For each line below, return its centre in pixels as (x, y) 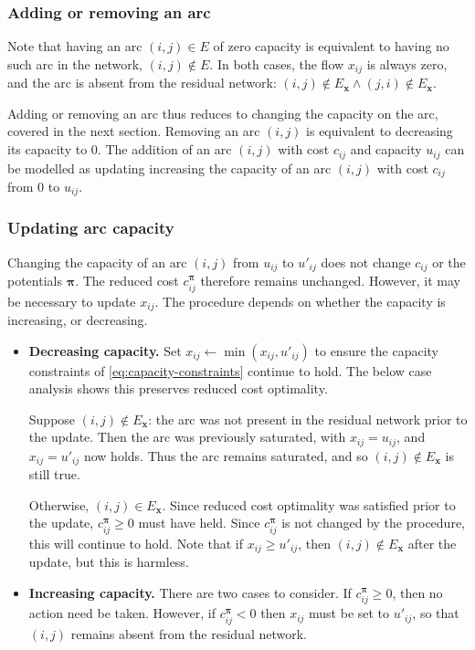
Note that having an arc (75, 46)
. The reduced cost (127, 281)
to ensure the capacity (376, 350)
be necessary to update (72, 301)
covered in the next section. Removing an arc (134, 131)
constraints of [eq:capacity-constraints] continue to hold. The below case (230, 370)
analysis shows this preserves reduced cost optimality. (178, 388)
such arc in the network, (75, 63)
